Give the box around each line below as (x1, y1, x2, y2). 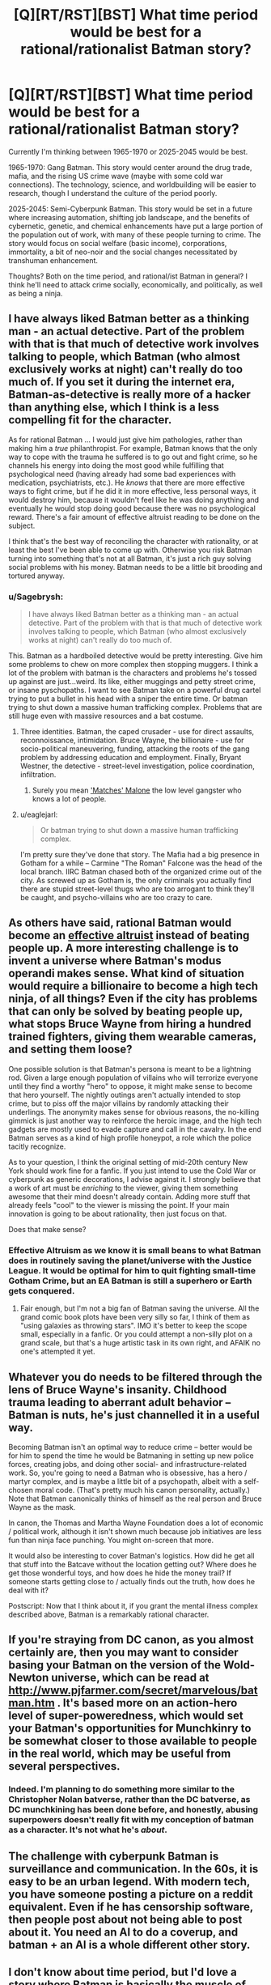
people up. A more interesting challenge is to (8, 941, 239, 955)
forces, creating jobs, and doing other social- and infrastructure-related (8, 1459, 247, 1469)
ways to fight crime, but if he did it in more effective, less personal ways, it (8, 486, 256, 495)
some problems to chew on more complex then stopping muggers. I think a (8, 660, 259, 669)
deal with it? (8, 1585, 49, 1595)
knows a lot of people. (32, 794, 107, 804)
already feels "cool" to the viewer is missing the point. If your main (8, 1200, 230, 1209)
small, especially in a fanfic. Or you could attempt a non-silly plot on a (19, 1329, 253, 1339)
